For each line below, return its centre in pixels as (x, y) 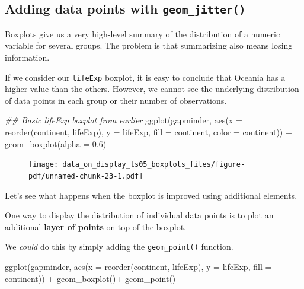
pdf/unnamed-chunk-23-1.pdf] (86, 176)
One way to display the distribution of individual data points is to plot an (139, 215)
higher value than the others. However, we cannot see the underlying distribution (152, 89)
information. (27, 57)
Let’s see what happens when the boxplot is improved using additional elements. (151, 195)
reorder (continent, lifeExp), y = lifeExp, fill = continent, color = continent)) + (148, 132)
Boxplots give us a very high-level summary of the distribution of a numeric (143, 34)
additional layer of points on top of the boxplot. (96, 226)
